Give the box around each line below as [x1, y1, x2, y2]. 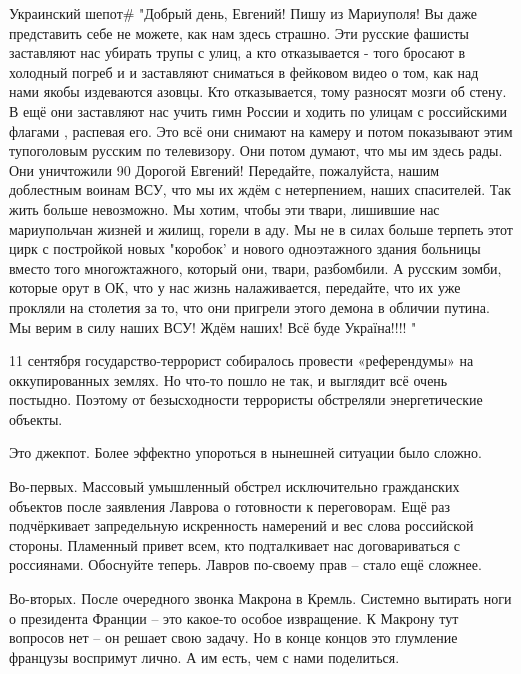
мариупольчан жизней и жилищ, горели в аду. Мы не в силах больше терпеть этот [9, 218, 513, 239]
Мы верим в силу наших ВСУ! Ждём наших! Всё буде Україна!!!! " [9, 316, 417, 337]
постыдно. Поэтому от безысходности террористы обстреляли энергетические [9, 389, 483, 410]
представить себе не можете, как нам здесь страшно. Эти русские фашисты [9, 22, 469, 43]
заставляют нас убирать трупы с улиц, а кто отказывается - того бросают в [9, 42, 466, 63]
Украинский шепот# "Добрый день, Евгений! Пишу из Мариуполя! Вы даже [9, 3, 477, 23]
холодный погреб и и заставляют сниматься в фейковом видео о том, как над [9, 61, 479, 82]
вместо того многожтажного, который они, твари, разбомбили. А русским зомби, [9, 257, 502, 278]
